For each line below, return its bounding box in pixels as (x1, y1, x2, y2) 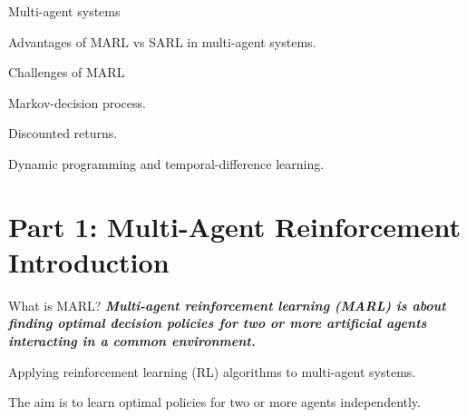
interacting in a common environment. (8, 332, 256, 351)
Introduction (8, 243, 170, 280)
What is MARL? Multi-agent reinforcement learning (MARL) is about (8, 295, 446, 314)
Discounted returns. (8, 124, 118, 143)
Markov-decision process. (8, 93, 146, 112)
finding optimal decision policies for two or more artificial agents (8, 313, 427, 333)
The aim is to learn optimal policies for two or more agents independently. (8, 392, 421, 412)
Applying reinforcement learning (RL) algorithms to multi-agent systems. (8, 362, 416, 381)
